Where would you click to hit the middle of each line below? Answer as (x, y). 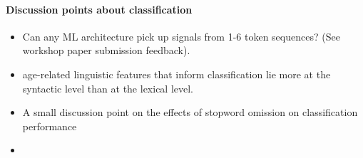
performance (50, 126)
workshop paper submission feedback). (106, 50)
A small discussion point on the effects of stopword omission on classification (190, 112)
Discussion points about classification (99, 9)
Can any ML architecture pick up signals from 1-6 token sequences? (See (181, 36)
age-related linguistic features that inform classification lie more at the (177, 74)
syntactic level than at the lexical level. (108, 88)
